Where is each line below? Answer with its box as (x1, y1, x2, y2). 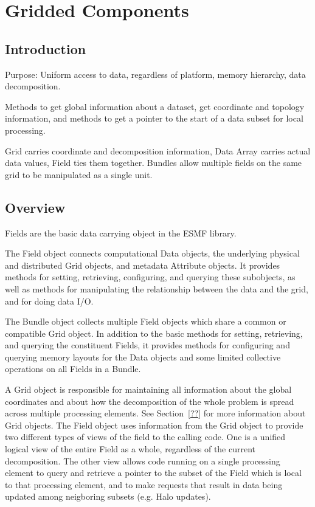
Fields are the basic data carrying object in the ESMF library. (5, 226, 237, 239)
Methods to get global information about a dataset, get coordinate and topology (5, 100, 305, 112)
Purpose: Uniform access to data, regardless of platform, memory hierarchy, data (5, 67, 306, 80)
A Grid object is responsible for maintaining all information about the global (5, 383, 292, 396)
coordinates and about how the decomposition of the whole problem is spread (5, 395, 294, 407)
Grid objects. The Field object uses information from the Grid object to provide (5, 418, 303, 431)
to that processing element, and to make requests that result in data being (5, 478, 283, 491)
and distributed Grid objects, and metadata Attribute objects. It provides (5, 258, 280, 271)
